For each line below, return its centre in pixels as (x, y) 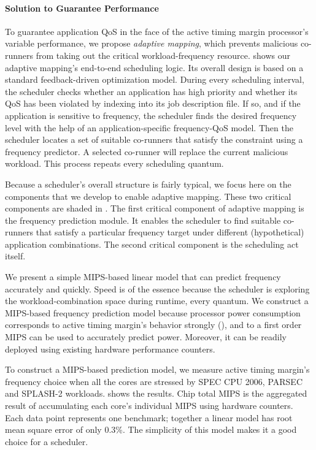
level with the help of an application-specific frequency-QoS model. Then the (149, 127)
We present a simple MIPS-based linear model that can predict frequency (143, 277)
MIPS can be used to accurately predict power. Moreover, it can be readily (146, 337)
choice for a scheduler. (47, 441)
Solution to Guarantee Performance (82, 8)
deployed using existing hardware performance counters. (110, 349)
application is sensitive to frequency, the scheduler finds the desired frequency (151, 115)
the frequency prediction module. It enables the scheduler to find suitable (143, 220)
